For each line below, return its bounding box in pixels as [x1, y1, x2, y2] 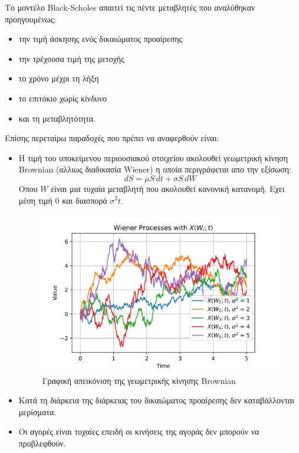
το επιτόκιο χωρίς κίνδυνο [18, 92, 107, 104]
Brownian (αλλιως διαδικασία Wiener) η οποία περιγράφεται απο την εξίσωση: [18, 163, 291, 175]
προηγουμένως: [5, 12, 56, 25]
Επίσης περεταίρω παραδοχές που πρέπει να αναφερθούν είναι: [5, 132, 219, 144]
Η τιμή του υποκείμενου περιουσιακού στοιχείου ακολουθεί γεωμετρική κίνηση [18, 151, 288, 164]
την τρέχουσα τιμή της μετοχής [18, 52, 124, 64]
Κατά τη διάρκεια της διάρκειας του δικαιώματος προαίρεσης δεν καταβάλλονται [18, 394, 295, 406]
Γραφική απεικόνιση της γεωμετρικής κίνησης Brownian [42, 374, 236, 386]
